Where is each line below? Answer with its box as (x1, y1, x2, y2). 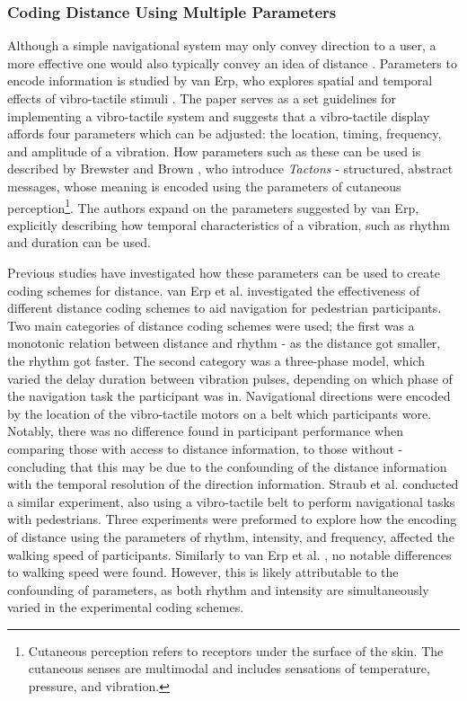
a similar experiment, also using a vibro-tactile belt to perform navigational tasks (7, 492, 455, 510)
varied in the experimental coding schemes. (7, 598, 244, 617)
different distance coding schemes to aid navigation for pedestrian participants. (7, 298, 442, 317)
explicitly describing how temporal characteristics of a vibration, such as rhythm (7, 215, 450, 234)
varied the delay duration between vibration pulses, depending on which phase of (7, 368, 453, 387)
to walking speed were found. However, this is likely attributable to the (7, 563, 399, 581)
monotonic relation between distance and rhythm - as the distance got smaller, (7, 333, 441, 352)
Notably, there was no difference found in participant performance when (7, 421, 403, 440)
